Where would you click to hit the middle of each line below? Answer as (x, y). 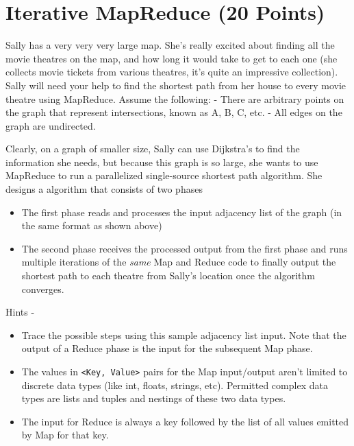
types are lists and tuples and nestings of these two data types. (154, 398)
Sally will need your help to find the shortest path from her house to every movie (176, 85)
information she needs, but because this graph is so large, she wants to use (162, 162)
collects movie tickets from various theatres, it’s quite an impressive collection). (172, 72)
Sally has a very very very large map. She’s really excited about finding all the (170, 45)
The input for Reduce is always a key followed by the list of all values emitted (185, 421)
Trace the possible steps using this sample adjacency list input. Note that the (184, 334)
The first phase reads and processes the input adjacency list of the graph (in (182, 212)
